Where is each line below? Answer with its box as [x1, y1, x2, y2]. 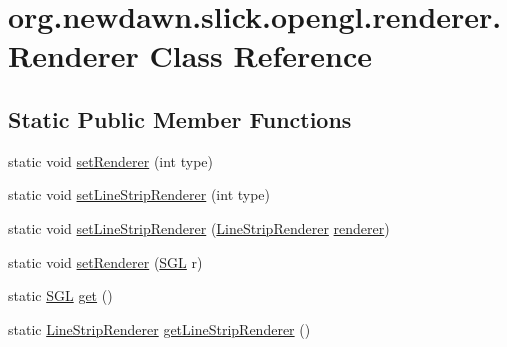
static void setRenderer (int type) [8, 150, 214, 171]
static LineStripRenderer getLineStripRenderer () [8, 318, 311, 339]
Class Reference [149, 35, 372, 76]
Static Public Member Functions [8, 103, 352, 134]
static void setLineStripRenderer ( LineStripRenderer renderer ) [8, 217, 390, 238]
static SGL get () [8, 285, 113, 306]
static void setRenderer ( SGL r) [8, 251, 203, 272]
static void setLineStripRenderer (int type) [8, 184, 271, 205]
